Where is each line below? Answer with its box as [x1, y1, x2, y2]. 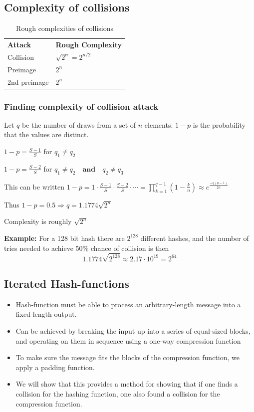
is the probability [193, 119, 246, 130]
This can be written [4, 181, 65, 192]
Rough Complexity [55, 39, 122, 50]
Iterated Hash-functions [4, 276, 129, 291]
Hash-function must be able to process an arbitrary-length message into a [15, 299, 241, 309]
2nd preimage [7, 76, 49, 87]
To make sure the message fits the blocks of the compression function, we [15, 352, 240, 363]
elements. [144, 119, 173, 130]
